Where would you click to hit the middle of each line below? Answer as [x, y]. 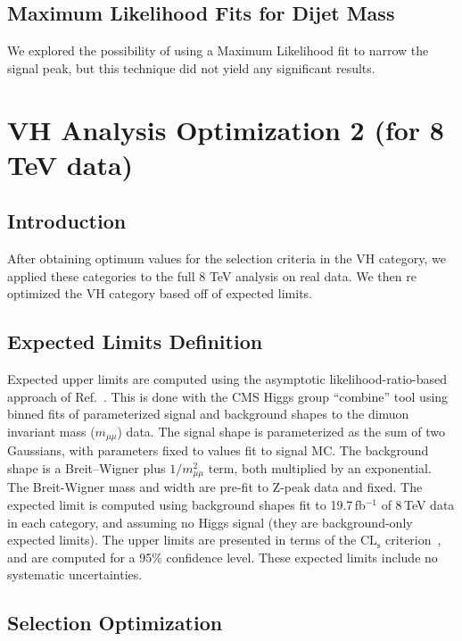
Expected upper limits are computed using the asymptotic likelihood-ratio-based [227, 379]
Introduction [67, 221]
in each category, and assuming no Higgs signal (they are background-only [210, 522]
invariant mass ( [51, 431]
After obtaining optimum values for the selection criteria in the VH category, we [227, 258]
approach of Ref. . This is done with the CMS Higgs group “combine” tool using [228, 396]
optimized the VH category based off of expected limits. [160, 293]
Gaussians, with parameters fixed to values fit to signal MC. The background [218, 450]
